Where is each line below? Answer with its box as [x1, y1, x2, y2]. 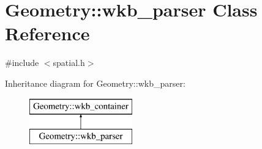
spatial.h [53, 56, 85, 69]
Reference [5, 21, 90, 46]
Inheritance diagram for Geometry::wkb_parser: [5, 76, 185, 89]
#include [5, 56, 39, 69]
